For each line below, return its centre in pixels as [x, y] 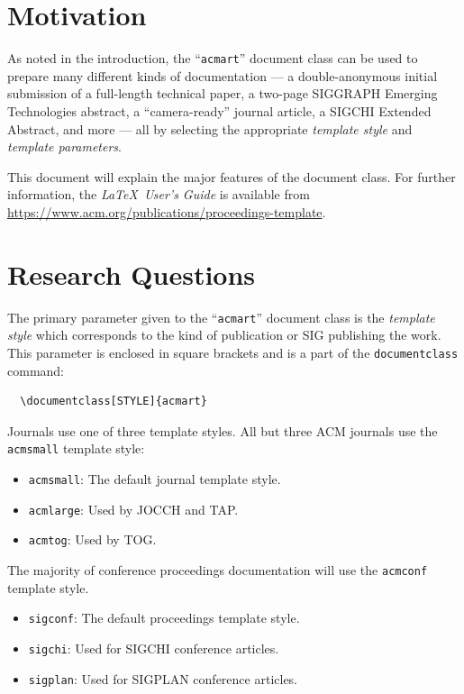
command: [36, 370]
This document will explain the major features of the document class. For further [232, 176]
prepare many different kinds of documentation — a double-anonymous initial [223, 75]
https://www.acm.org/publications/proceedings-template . [167, 211]
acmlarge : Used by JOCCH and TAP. [133, 509]
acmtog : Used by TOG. [92, 539]
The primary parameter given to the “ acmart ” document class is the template [221, 317]
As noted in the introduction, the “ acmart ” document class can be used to [213, 58]
